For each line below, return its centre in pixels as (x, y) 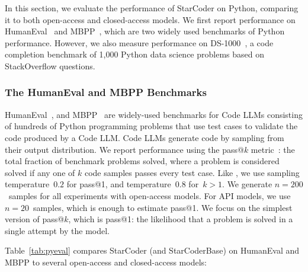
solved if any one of (40, 172)
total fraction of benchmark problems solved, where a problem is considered (142, 161)
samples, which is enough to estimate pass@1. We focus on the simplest (163, 207)
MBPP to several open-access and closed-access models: (106, 262)
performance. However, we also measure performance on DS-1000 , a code (139, 42)
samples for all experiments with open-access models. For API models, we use (150, 195)
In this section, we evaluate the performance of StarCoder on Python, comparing (152, 8)
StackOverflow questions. (50, 65)
